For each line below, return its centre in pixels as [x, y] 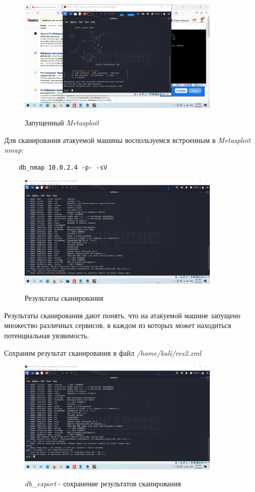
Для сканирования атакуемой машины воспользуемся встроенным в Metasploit [128, 140]
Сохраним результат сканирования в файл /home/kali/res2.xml [103, 352]
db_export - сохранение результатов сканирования [103, 484]
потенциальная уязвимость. [47, 335]
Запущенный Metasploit [62, 122]
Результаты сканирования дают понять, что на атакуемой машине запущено [122, 315]
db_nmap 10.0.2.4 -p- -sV [63, 167]
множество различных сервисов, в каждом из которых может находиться [118, 325]
